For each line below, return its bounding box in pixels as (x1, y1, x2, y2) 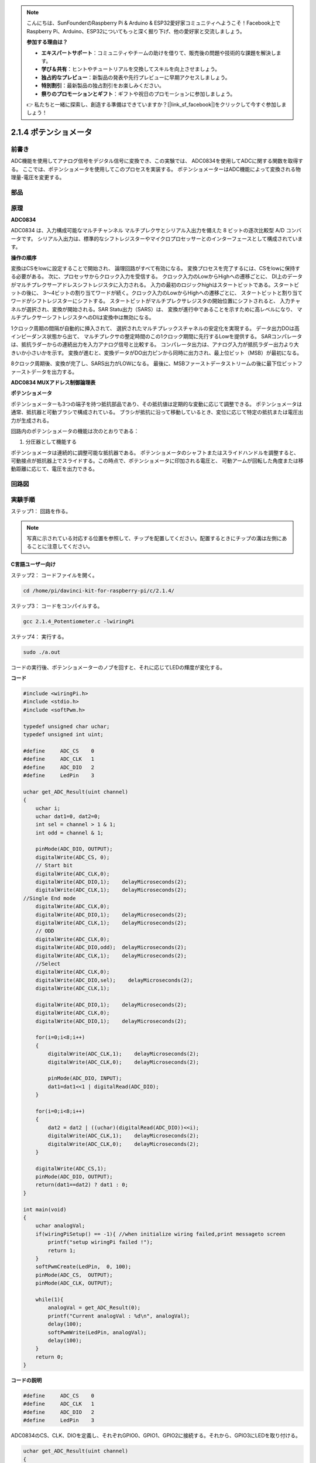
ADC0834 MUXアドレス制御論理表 (11, 379, 96, 386)
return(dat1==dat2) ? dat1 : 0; (35, 1182, 129, 1188)
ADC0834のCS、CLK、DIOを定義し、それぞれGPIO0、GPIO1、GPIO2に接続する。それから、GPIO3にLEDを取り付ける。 (11, 1432, 301, 1439)
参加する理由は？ (26, 39, 68, 46)
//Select (35, 960, 61, 967)
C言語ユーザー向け (11, 561, 56, 568)
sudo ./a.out (23, 648, 61, 655)
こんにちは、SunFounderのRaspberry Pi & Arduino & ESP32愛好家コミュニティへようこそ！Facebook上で (26, 19, 281, 26)
